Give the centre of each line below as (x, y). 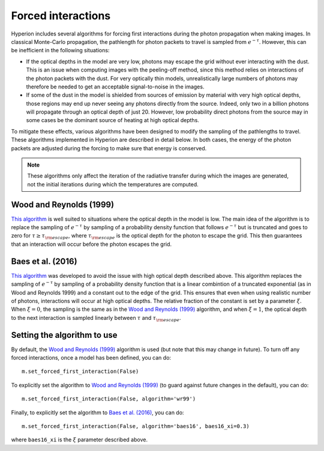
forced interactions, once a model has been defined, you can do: (91, 358)
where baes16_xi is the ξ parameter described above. (79, 440)
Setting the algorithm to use (64, 335)
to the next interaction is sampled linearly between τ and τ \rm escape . (96, 318)
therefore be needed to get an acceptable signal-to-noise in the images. (115, 87)
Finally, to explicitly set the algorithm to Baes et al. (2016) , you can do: (97, 413)
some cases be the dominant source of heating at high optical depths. (112, 120)
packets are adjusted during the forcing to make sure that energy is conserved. (109, 148)
